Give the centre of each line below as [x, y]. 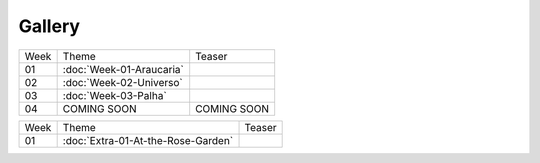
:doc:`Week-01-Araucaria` [123, 69]
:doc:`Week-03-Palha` [114, 95]
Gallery [49, 26]
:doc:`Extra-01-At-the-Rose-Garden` [148, 140]
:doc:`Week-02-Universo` [123, 82]
